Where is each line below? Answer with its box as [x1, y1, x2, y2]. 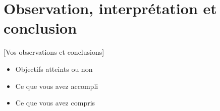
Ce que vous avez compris [15, 97, 95, 108]
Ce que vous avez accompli [15, 80, 98, 91]
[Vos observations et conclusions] [4, 47, 104, 57]
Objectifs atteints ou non [15, 63, 93, 74]
